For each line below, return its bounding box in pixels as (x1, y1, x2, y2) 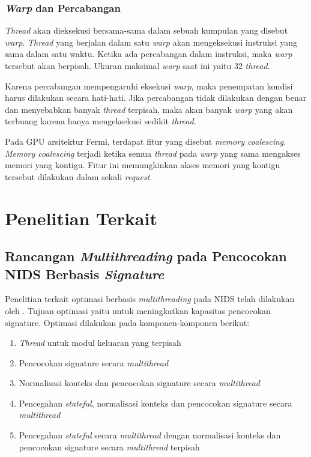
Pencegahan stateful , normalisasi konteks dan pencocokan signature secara (19, 396, 292, 409)
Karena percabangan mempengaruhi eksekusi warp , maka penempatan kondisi (5, 79, 293, 92)
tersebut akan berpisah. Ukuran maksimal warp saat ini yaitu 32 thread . (5, 59, 270, 71)
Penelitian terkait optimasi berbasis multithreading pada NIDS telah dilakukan (5, 292, 295, 305)
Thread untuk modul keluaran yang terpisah (19, 336, 181, 349)
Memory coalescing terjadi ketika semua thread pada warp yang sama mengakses (5, 147, 301, 159)
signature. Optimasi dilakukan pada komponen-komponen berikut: (5, 316, 250, 328)
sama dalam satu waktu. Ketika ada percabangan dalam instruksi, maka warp (5, 47, 292, 60)
